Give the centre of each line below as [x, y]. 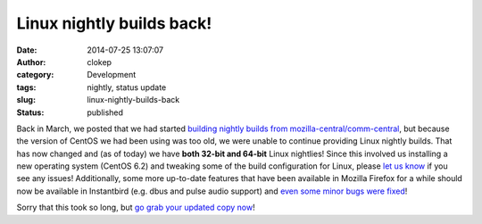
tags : [26, 87]
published [105, 112]
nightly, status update [127, 87]
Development [112, 75]
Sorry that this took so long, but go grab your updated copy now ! [136, 207]
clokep [99, 62]
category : [35, 75]
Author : [31, 62]
